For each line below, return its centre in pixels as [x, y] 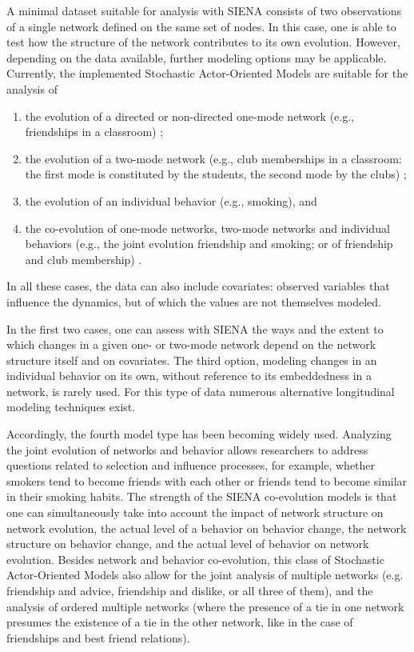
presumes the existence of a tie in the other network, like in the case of [180, 622]
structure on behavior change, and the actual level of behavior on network [188, 544]
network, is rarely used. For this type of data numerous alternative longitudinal [201, 391]
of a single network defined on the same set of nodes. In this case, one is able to [201, 26]
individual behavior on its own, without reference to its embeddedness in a [189, 376]
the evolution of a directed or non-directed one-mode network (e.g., [190, 116]
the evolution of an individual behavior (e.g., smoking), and [171, 200]
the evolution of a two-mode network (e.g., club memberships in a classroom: [213, 158]
